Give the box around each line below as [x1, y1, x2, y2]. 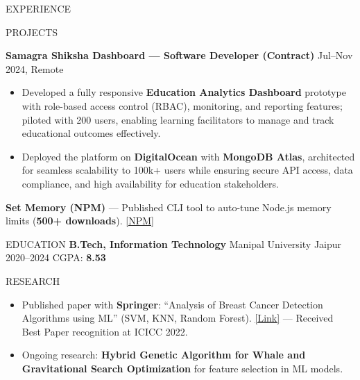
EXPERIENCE [6, 1, 71, 15]
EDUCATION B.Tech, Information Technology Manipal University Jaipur [6, 236, 342, 251]
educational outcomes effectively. [22, 126, 161, 140]
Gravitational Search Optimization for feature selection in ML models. [22, 361, 343, 375]
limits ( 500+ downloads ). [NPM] [6, 213, 154, 228]
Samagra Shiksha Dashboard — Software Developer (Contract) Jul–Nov [6, 48, 353, 63]
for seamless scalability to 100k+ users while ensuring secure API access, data [22, 163, 353, 177]
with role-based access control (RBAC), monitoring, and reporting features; [22, 98, 343, 113]
